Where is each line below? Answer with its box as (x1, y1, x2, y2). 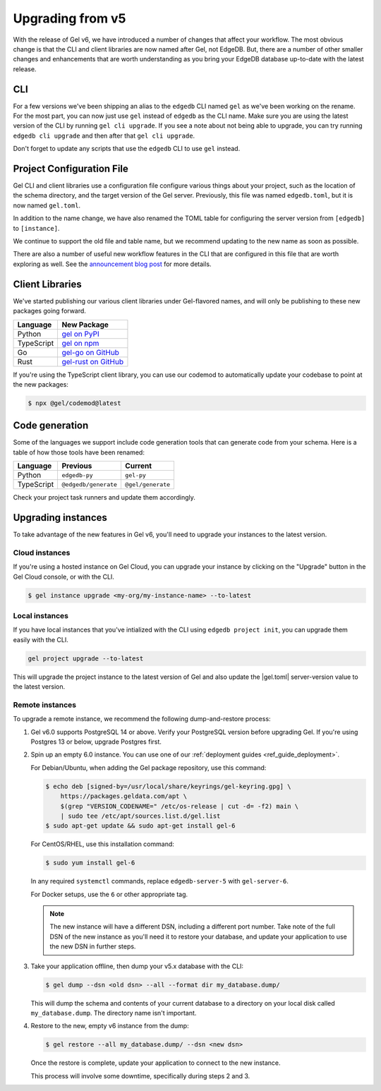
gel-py (124, 471, 146, 479)
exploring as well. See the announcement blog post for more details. (13, 260, 212, 268)
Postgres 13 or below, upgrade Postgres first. (30, 737, 162, 746)
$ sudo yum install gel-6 (45, 859, 135, 867)
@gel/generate (124, 481, 171, 488)
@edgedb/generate (61, 481, 118, 488)
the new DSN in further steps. (49, 942, 136, 951)
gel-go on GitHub (61, 347, 120, 357)
